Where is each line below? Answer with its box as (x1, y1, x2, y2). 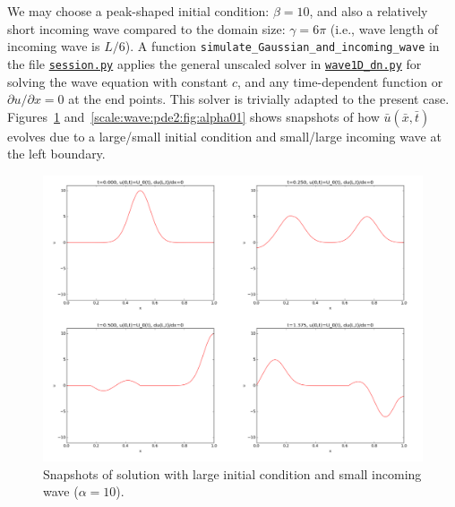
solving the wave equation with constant (7, 72, 228, 90)
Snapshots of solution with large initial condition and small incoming (43, 464, 422, 483)
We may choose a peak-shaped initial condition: (7, 2, 270, 20)
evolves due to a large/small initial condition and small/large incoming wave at (7, 126, 442, 145)
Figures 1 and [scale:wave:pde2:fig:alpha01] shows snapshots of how (7, 107, 380, 125)
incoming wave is (7, 37, 100, 56)
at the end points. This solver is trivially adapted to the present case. (68, 90, 450, 108)
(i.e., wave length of (330, 19, 438, 38)
